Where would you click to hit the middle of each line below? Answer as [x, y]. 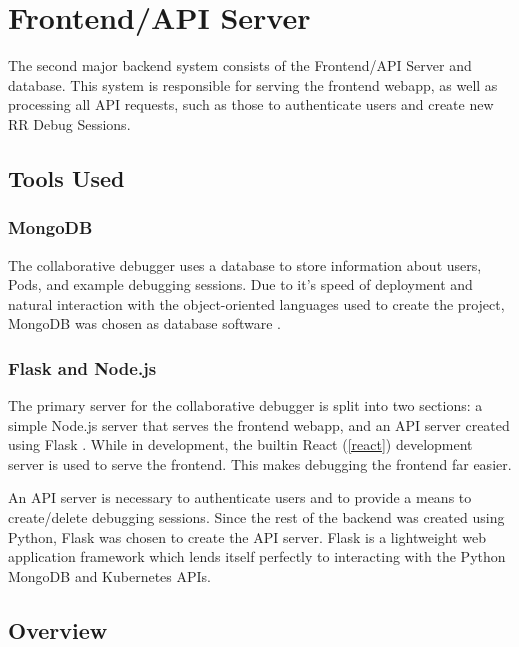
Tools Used [66, 177]
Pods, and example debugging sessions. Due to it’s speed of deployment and [240, 284]
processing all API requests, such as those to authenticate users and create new [251, 104]
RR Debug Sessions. [69, 123]
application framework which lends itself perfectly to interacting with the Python [257, 556]
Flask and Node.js [82, 367]
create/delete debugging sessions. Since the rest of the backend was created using [256, 517]
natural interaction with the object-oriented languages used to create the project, [256, 303]
